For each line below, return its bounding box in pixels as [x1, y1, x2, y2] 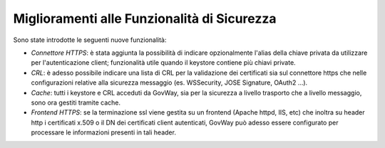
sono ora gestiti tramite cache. [31, 98, 121, 107]
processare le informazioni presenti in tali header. [31, 128, 176, 137]
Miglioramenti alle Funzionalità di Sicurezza [13, 11, 277, 26]
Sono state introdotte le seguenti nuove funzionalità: [13, 36, 167, 44]
